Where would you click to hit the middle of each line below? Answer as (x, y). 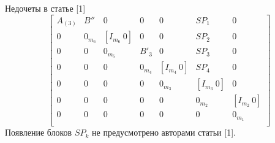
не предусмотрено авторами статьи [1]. (164, 132)
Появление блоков (39, 132)
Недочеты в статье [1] (45, 8)
